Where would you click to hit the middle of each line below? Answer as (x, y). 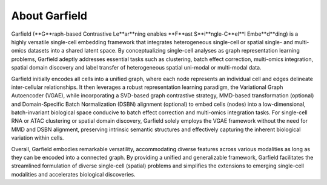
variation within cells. (38, 138)
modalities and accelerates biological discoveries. (73, 174)
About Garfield (49, 16)
